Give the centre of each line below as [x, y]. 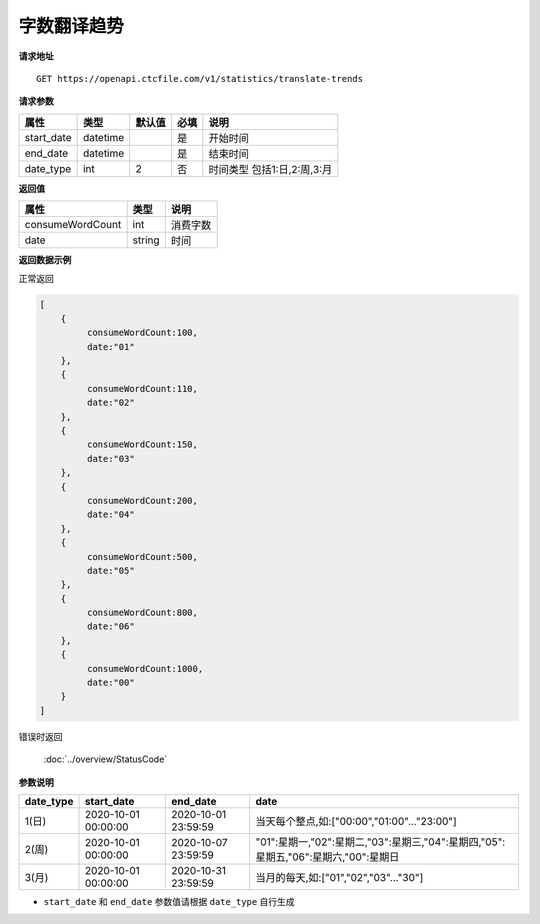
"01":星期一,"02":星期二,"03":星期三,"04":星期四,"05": [380, 842]
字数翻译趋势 [71, 26]
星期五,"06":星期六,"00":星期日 [327, 857]
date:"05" [110, 570]
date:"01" [110, 346]
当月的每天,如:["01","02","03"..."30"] [339, 877]
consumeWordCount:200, [142, 500]
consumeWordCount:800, [142, 613]
